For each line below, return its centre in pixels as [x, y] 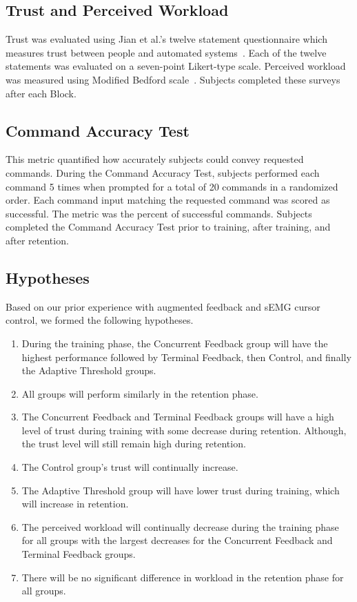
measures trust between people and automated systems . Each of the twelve [166, 52]
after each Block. [41, 93]
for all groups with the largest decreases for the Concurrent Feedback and [177, 540]
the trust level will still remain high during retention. [134, 444]
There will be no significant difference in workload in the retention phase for [183, 577]
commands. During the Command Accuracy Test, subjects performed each [163, 172]
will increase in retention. [75, 504]
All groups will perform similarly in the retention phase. [140, 393]
